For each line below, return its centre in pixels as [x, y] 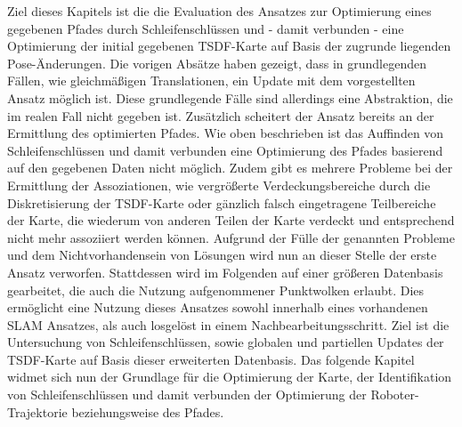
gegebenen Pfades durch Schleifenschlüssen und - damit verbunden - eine [206, 28]
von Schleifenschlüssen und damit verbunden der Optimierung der [187, 395]
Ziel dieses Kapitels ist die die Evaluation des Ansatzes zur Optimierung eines [219, 11]
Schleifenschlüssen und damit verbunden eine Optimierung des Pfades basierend [225, 150]
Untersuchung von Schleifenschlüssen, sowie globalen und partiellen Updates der [226, 342]
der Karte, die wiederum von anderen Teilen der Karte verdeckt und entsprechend [231, 220]
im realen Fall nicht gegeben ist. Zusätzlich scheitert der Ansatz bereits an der [221, 115]
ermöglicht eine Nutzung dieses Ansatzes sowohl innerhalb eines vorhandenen [218, 307]
